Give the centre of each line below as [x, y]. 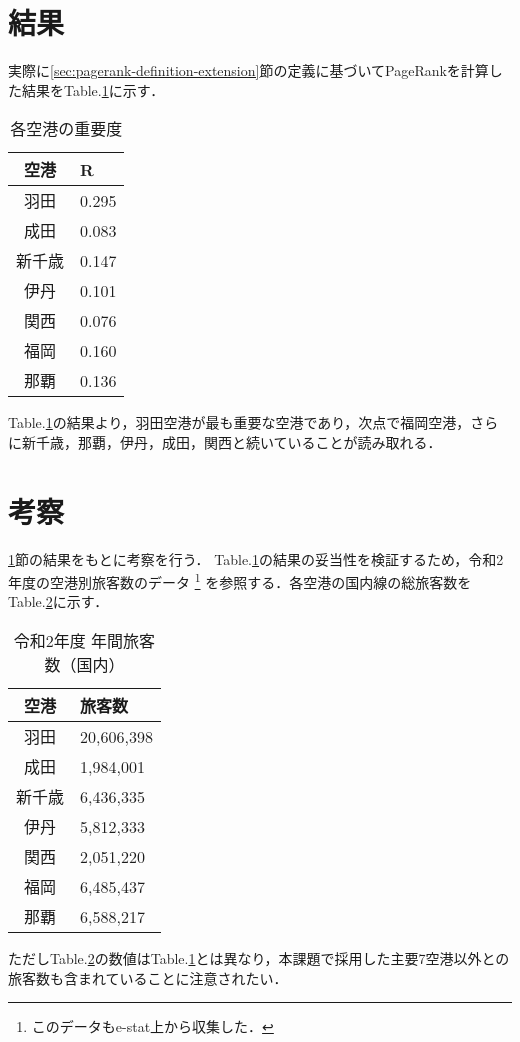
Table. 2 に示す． [58, 601]
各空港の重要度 [66, 129]
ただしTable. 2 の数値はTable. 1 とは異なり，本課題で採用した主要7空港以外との [259, 958]
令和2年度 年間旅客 [84, 641]
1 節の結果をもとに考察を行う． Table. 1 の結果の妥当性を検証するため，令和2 [256, 558]
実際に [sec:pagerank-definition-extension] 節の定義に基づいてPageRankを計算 [248, 70]
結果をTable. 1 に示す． [93, 89]
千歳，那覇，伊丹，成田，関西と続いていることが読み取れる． [238, 441]
